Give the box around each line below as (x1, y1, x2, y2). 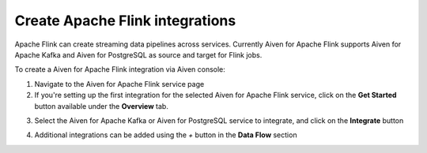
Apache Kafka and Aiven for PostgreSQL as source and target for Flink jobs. (14, 50, 263, 59)
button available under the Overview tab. (34, 101, 169, 110)
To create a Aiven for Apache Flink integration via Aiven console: (14, 65, 225, 74)
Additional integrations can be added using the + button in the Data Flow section (34, 130, 297, 140)
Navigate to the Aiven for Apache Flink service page (34, 79, 205, 88)
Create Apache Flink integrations (14, 12, 236, 29)
